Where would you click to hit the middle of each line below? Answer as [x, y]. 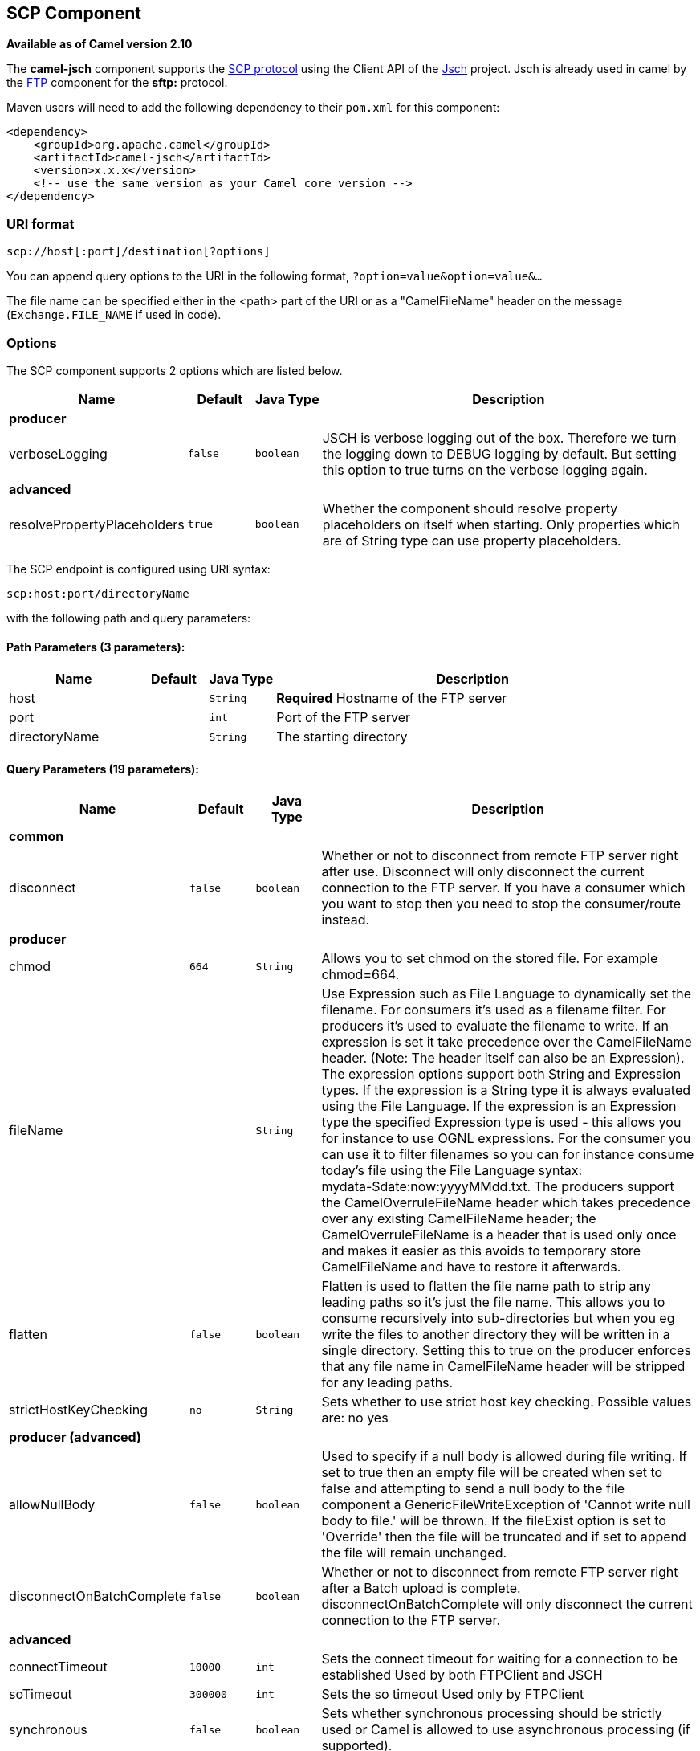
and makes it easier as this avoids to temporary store [481, 1251]
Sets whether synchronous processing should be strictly [492, 1714]
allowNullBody [52, 1505]
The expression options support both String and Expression [501, 1074]
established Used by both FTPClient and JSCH [462, 1675]
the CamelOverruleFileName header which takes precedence [506, 1203]
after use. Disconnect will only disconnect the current [483, 872]
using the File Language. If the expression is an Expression [499, 1106]
